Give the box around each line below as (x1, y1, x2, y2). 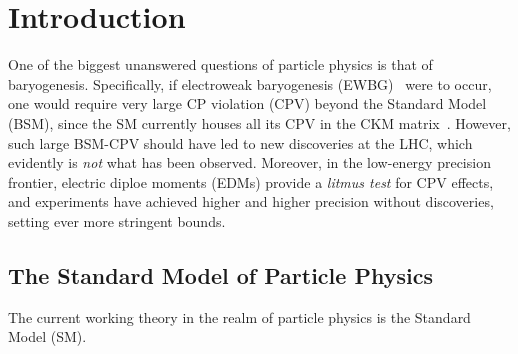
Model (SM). (8, 326, 87, 347)
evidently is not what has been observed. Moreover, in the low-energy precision (8, 152, 491, 173)
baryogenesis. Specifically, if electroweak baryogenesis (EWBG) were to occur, (8, 73, 492, 94)
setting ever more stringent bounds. (8, 210, 226, 231)
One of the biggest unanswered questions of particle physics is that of (8, 54, 433, 75)
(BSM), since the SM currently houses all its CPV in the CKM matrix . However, (8, 112, 511, 133)
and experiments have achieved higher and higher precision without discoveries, (8, 191, 494, 212)
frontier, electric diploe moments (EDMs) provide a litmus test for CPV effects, (8, 171, 494, 192)
